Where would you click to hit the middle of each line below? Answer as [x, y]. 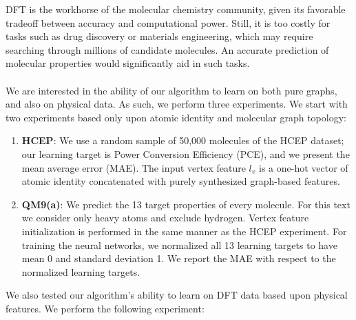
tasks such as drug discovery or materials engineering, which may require [159, 36]
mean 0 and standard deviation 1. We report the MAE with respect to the [179, 258]
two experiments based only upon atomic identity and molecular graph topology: [176, 117]
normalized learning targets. [81, 271]
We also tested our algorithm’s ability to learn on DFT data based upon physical [177, 295]
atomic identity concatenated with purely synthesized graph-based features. [181, 181]
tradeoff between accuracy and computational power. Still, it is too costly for [168, 22]
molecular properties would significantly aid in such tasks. [128, 63]
